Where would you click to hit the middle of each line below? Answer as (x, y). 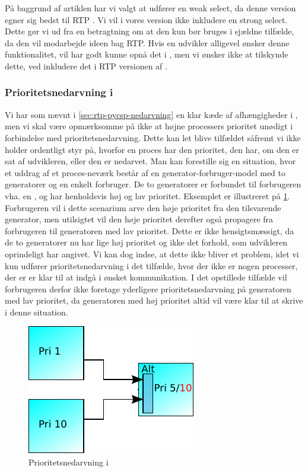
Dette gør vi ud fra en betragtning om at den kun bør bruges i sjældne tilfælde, (150, 31)
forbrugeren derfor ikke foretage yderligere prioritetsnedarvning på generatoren (148, 288)
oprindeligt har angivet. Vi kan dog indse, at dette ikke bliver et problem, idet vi (152, 253)
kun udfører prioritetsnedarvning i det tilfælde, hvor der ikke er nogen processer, (151, 265)
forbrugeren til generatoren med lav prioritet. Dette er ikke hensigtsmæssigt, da (150, 230)
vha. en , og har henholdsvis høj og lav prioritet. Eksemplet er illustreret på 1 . (147, 195)
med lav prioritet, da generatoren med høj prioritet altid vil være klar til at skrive (154, 300)
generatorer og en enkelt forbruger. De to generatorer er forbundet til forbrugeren (153, 184)
